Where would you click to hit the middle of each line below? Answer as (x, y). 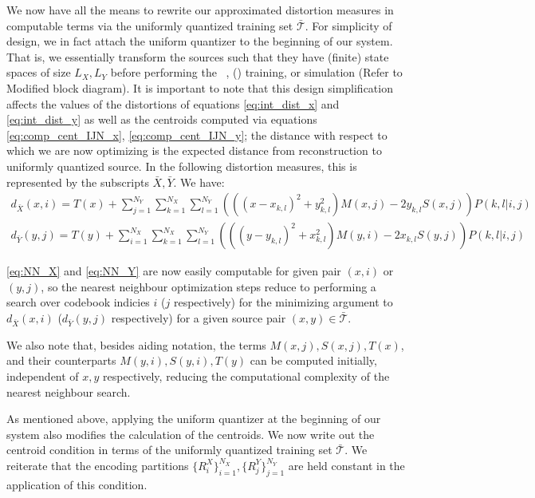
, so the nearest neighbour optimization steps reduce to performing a (208, 286)
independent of (43, 375)
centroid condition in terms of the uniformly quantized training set (169, 450)
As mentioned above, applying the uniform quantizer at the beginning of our (194, 419)
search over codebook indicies (78, 302)
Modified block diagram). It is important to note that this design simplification (200, 87)
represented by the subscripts (78, 182)
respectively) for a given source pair (199, 317)
